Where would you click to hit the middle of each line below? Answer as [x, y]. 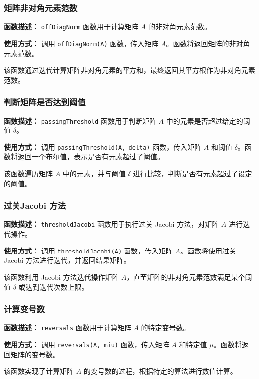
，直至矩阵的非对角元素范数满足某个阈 [189, 277]
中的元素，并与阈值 [94, 174]
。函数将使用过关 [208, 250]
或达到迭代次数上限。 [54, 287]
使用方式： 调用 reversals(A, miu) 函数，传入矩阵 [87, 344]
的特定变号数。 [166, 327]
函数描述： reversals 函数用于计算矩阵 [68, 327]
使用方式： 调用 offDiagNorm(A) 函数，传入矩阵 [81, 43]
